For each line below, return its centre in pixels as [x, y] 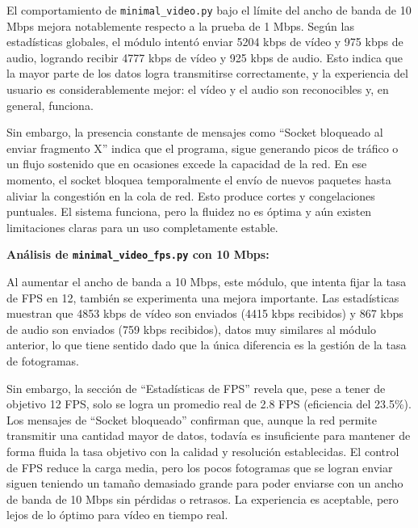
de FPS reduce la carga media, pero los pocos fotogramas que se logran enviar [200, 467]
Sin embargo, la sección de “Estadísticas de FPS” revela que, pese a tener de [196, 388]
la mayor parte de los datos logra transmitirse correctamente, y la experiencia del [207, 73]
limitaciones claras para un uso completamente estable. [142, 227]
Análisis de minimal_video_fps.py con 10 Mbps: [138, 254]
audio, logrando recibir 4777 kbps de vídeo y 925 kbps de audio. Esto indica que [205, 57]
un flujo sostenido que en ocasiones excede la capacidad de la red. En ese [187, 164]
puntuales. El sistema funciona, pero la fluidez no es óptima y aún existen [189, 211]
